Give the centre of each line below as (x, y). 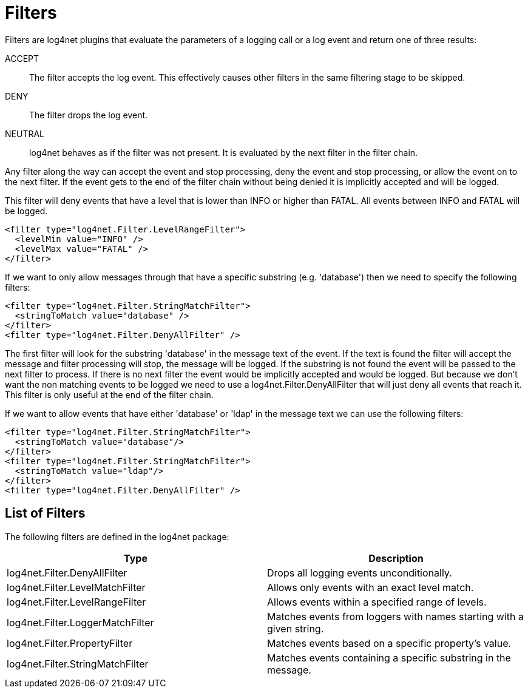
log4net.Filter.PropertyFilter (70, 643)
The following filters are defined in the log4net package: (117, 536)
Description (396, 558)
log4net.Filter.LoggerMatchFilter (80, 622)
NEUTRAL (25, 134)
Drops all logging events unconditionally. (360, 573)
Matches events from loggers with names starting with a (395, 616)
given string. (296, 628)
